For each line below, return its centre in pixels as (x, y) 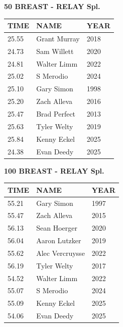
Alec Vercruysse (60, 253)
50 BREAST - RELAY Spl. (52, 6)
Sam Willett (55, 51)
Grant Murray (58, 38)
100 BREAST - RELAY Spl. (54, 170)
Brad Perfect (56, 114)
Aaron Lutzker (59, 240)
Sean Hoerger (57, 228)
